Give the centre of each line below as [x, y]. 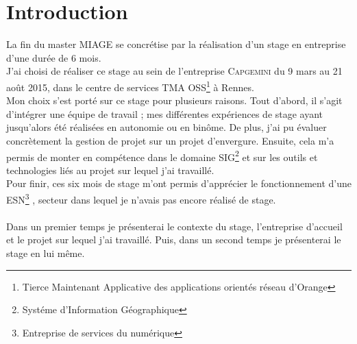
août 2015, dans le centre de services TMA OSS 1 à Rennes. [130, 86]
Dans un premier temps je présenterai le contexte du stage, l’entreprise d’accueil [174, 226]
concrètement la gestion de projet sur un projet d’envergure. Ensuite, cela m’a [170, 140]
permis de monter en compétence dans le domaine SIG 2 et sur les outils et [162, 156]
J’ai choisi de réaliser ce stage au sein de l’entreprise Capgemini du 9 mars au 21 [174, 71]
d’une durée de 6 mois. [54, 57]
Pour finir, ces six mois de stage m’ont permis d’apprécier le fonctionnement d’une [179, 183]
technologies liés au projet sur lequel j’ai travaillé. [110, 170]
